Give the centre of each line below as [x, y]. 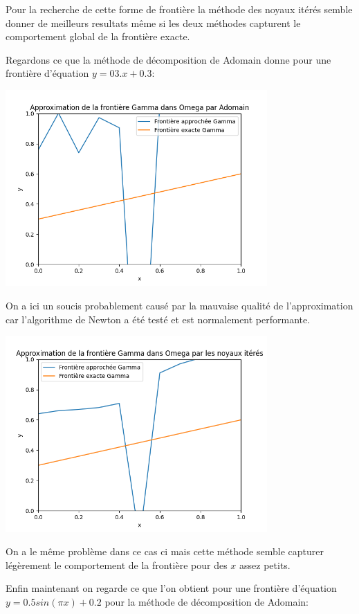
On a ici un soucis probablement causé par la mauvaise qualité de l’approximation [179, 306]
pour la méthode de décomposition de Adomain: [206, 602]
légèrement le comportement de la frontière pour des [117, 565]
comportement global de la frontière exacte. [98, 36]
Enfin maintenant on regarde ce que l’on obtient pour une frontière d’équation [171, 588]
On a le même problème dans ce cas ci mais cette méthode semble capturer [165, 551]
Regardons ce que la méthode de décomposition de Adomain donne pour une [168, 59]
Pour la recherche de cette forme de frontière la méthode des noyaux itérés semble [179, 9]
